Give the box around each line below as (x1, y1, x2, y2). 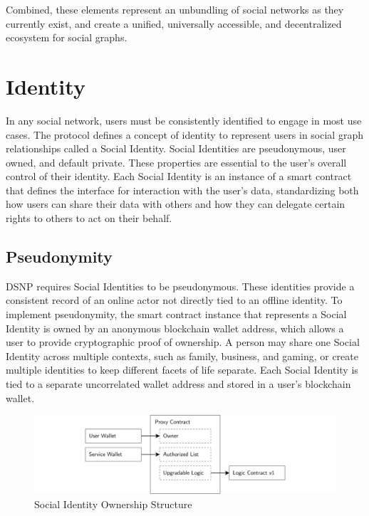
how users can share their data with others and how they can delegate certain (6, 196, 345, 211)
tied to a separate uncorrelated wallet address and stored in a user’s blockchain (6, 377, 351, 391)
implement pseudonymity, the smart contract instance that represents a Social (6, 307, 347, 322)
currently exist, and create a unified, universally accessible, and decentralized (6, 16, 342, 31)
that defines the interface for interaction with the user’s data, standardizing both (6, 182, 359, 197)
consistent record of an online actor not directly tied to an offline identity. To (6, 293, 343, 307)
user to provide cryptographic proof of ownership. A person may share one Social (6, 335, 360, 349)
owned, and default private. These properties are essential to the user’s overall (6, 154, 347, 169)
